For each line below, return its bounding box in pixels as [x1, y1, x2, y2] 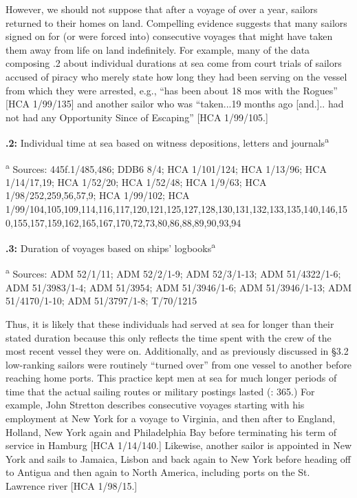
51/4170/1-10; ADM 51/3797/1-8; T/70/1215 [6, 293, 197, 308]
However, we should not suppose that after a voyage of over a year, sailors [6, 2, 318, 16]
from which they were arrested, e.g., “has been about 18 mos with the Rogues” [6, 83, 338, 97]
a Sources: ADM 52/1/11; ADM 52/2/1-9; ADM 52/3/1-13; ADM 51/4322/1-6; [6, 264, 341, 281]
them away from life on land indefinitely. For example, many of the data [6, 42, 310, 56]
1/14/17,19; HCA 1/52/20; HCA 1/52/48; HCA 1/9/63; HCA [6, 174, 267, 189]
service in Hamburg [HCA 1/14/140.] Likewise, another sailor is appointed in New [6, 438, 352, 453]
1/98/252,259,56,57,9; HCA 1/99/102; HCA [6, 188, 190, 203]
